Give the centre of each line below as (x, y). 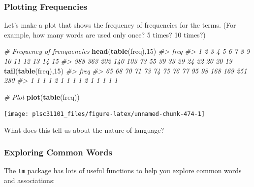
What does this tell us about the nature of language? (84, 130)
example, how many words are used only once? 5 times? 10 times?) (105, 34)
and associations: (30, 180)
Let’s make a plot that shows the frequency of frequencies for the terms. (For (120, 25)
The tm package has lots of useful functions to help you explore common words (123, 170)
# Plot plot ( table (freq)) (42, 96)
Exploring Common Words (58, 152)
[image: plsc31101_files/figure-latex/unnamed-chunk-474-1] (105, 114)
